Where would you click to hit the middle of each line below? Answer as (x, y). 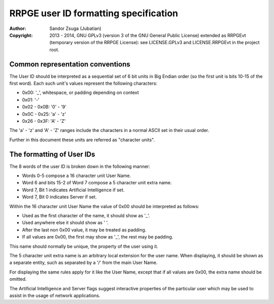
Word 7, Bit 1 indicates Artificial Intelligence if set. (73, 190)
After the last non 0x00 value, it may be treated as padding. (84, 230)
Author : (18, 28)
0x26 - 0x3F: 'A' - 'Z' (44, 121)
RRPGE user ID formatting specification (94, 13)
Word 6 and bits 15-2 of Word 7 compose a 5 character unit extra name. (97, 183)
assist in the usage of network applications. (55, 295)
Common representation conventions (70, 64)
